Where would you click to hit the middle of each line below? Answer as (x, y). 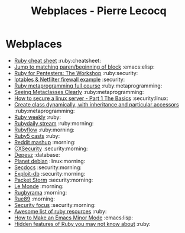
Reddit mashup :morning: (45, 142)
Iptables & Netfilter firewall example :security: (69, 79)
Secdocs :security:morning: (48, 167)
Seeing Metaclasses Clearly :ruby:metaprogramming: (79, 92)
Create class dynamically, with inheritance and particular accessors (96, 104)
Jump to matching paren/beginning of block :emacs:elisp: (84, 67)
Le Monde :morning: (39, 186)
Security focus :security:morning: (55, 205)
